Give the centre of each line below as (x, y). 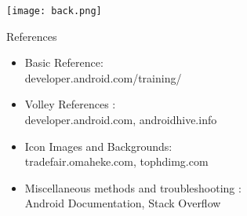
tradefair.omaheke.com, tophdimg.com (116, 161)
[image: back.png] (54, 11)
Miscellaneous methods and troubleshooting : (133, 187)
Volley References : (70, 104)
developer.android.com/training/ (103, 77)
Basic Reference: (64, 62)
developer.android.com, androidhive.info (121, 120)
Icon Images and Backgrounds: (98, 146)
